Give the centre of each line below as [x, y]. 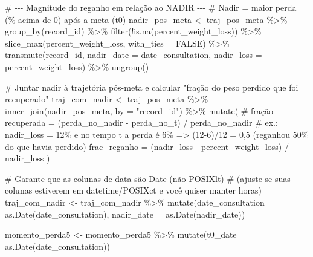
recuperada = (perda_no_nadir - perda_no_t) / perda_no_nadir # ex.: [141, 122]
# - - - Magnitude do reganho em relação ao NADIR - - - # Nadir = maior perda [151, 7]
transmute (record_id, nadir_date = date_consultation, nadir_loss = [134, 55]
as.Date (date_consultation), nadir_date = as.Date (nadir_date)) [125, 214]
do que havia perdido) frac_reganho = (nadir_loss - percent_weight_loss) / [147, 146]
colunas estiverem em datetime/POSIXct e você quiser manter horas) [133, 190]
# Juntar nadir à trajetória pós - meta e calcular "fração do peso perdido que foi [152, 87]
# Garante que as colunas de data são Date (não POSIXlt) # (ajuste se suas [148, 178]
